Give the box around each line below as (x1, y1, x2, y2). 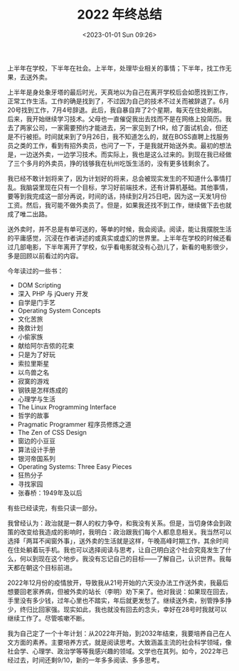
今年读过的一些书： (7, 266, 64, 275)
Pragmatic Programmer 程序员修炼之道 (17, 420, 132, 428)
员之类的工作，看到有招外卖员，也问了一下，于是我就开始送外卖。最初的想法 (7, 141, 232, 149)
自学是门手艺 (17, 298, 55, 307)
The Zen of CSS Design (17, 428, 87, 436)
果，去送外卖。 (7, 73, 51, 81)
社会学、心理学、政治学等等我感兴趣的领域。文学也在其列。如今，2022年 (7, 647, 223, 655)
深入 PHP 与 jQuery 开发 (17, 289, 89, 297)
